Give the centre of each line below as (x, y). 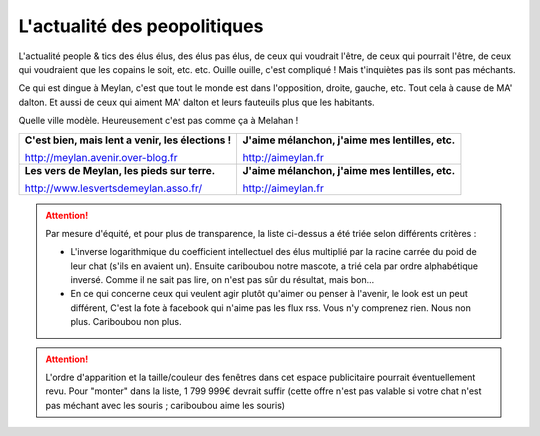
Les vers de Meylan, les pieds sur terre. (120, 170)
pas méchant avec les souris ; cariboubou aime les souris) (165, 405)
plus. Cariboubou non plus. (126, 322)
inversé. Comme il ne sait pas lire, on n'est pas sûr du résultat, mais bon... (222, 280)
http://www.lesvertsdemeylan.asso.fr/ (113, 188)
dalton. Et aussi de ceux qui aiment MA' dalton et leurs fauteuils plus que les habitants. (196, 102)
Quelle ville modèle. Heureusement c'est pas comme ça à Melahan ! (158, 121)
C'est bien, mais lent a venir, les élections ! (128, 140)
